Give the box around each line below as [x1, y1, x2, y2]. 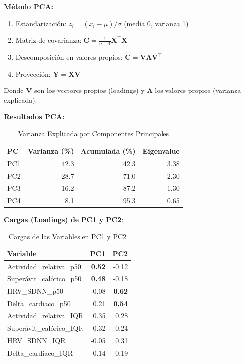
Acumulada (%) [81, 145, 136, 156]
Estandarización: [15, 18, 67, 28]
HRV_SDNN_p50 [7, 285, 64, 296]
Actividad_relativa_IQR [7, 310, 83, 321]
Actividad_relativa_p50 [7, 261, 81, 272]
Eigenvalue [142, 145, 180, 156]
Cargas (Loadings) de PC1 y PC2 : [4, 214, 124, 225]
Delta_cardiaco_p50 [7, 298, 71, 308]
